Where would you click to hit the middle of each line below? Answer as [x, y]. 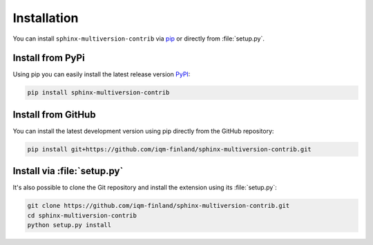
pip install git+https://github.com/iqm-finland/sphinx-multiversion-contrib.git [170, 149]
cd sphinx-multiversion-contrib [82, 215]
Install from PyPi [49, 58]
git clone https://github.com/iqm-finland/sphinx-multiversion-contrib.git [159, 206]
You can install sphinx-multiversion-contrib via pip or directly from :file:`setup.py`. [139, 39]
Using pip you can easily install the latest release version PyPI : [102, 74]
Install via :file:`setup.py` [68, 171]
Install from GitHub [54, 115]
